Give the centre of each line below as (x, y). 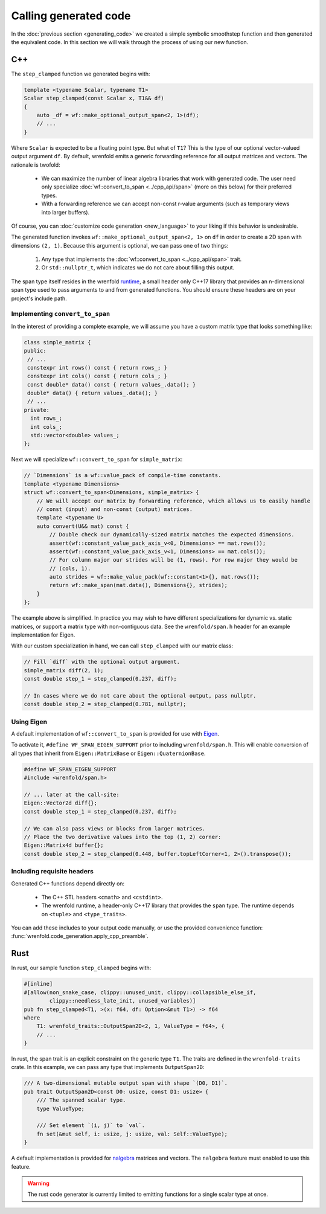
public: (35, 351)
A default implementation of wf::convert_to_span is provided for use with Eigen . (115, 734)
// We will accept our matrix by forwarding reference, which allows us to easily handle (174, 501)
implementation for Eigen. (43, 635)
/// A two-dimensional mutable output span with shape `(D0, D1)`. (126, 1083)
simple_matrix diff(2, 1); (64, 670)
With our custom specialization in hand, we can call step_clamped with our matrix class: (122, 646)
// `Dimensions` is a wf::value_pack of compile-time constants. (123, 475)
